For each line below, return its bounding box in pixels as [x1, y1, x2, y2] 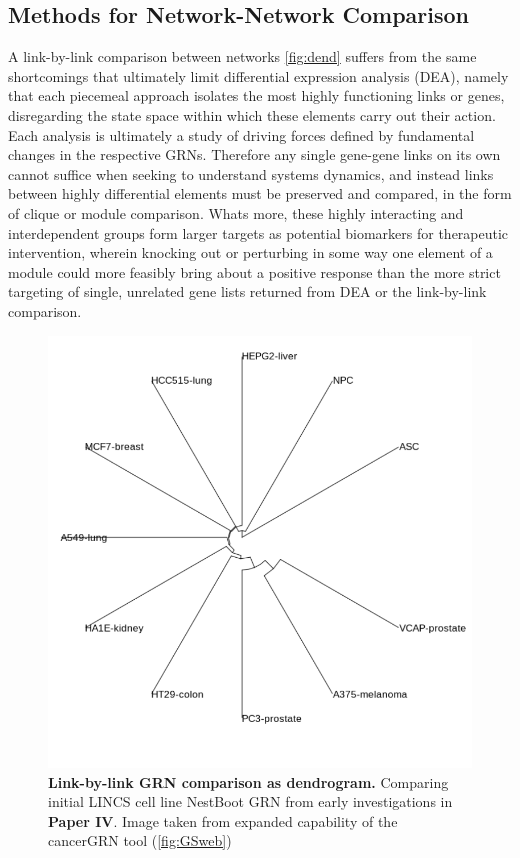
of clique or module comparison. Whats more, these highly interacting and [8, 202, 464, 223]
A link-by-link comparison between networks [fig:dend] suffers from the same [8, 46, 477, 67]
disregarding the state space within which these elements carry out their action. [8, 104, 496, 125]
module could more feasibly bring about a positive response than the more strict [8, 261, 501, 282]
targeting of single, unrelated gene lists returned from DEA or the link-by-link [8, 281, 487, 302]
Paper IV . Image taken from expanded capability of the [48, 810, 398, 831]
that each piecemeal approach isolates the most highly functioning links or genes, [8, 85, 505, 106]
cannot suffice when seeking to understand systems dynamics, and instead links [8, 163, 494, 184]
